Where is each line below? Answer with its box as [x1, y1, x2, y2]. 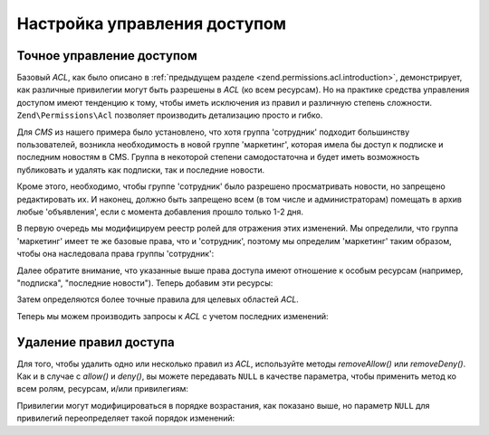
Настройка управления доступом [16, 14, 287, 33]
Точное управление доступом [16, 48, 198, 63]
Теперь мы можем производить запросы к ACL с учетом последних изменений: [16, 310, 330, 321]
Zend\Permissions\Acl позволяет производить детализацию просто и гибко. [16, 109, 323, 121]
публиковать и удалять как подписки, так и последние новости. [16, 164, 265, 175]
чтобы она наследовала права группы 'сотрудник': [16, 249, 215, 260]
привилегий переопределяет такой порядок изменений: [16, 412, 235, 424]
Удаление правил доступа [16, 335, 176, 350]
